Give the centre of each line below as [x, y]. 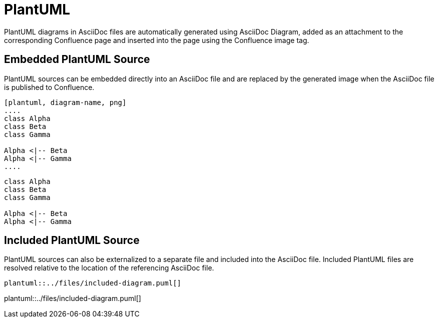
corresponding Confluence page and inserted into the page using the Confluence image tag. [157, 40]
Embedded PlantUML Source [77, 59]
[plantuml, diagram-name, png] [65, 102]
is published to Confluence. [49, 87]
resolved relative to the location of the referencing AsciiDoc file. [109, 268]
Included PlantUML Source [72, 240]
